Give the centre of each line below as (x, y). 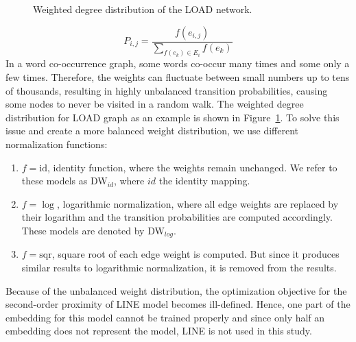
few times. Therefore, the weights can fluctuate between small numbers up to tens (178, 77)
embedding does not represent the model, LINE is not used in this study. (159, 331)
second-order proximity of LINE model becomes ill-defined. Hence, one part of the (178, 304)
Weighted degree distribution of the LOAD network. (143, 9)
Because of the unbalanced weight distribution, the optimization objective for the (176, 290)
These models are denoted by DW (93, 231)
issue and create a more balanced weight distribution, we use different (152, 131)
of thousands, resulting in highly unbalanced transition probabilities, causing (167, 90)
